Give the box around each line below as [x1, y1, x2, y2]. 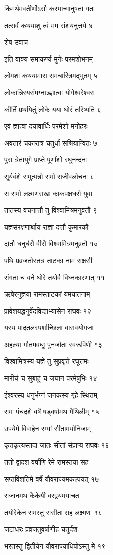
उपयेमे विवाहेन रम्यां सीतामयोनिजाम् [4, 423, 91, 433]
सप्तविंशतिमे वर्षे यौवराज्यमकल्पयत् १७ [4, 473, 99, 484]
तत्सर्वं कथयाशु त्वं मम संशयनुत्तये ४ [4, 20, 93, 30]
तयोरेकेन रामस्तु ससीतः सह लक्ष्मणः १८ [4, 507, 102, 517]
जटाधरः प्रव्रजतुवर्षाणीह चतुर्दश [4, 524, 78, 534]
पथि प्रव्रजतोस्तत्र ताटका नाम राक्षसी [4, 255, 93, 265]
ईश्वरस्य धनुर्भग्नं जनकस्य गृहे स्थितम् [4, 389, 97, 400]
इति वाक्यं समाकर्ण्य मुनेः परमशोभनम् [4, 53, 93, 64]
